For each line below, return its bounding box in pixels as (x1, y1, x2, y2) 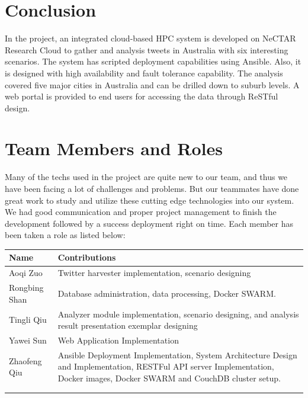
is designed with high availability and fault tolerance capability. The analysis (5, 66, 283, 79)
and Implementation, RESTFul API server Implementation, (57, 360, 274, 373)
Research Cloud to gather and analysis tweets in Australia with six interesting (5, 43, 288, 56)
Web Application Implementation (57, 334, 179, 346)
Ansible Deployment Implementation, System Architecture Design (57, 348, 297, 361)
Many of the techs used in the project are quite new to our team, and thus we (5, 171, 288, 183)
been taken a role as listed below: (5, 229, 126, 241)
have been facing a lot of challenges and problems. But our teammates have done (5, 182, 299, 194)
